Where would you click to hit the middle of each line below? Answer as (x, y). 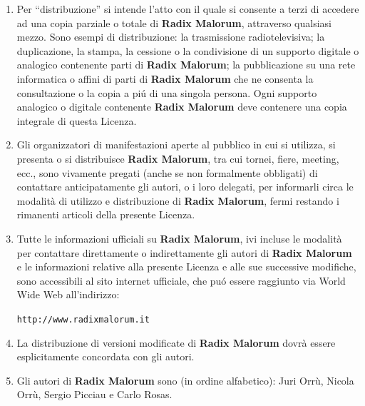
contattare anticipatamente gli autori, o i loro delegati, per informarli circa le (185, 187)
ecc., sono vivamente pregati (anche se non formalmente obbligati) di (167, 172)
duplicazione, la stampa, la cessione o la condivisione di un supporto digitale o (188, 50)
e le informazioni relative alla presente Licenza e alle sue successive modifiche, (186, 267)
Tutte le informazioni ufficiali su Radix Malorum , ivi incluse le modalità (179, 238)
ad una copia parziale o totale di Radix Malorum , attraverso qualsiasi (174, 22)
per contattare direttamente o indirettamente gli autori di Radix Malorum (184, 252)
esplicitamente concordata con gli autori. (106, 356)
